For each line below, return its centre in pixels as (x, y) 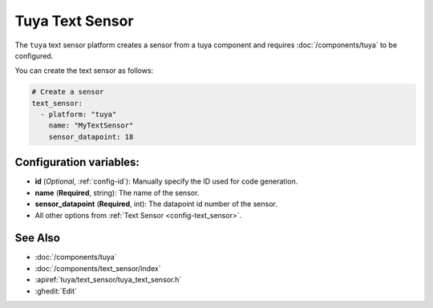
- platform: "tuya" (79, 115)
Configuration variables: (77, 162)
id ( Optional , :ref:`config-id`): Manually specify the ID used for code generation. (166, 181)
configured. (34, 55)
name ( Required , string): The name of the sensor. (117, 192)
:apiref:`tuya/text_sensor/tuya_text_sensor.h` (108, 280)
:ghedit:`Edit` (56, 291)
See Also (37, 238)
